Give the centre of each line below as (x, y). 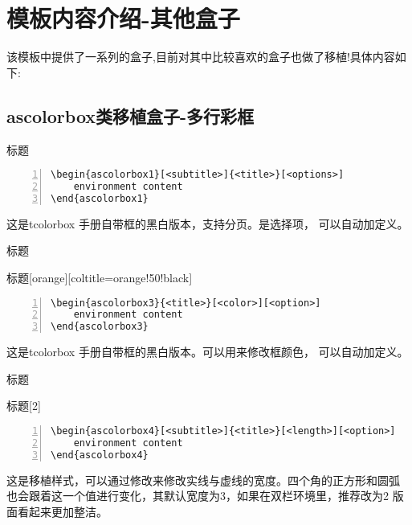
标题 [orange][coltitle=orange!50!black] (100, 277)
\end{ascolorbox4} (100, 455)
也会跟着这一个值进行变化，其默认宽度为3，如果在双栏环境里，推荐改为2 (198, 496)
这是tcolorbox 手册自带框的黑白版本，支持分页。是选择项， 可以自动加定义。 (208, 223)
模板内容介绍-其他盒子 (123, 18)
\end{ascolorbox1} (100, 198)
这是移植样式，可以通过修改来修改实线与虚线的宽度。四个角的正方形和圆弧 (203, 480)
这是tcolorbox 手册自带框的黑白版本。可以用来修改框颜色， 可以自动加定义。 (208, 352)
